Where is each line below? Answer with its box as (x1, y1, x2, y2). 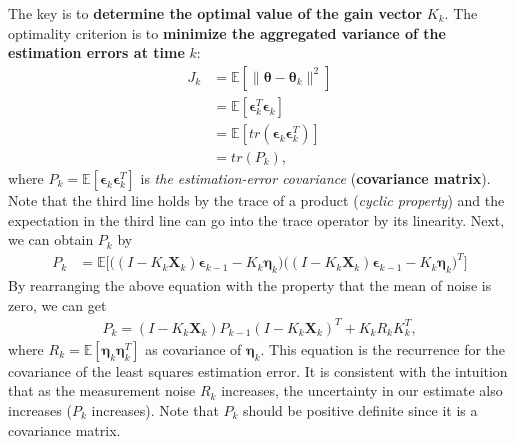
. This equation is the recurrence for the (260, 338, 506, 359)
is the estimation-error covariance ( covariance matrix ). (140, 167, 491, 188)
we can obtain (8, 229, 94, 250)
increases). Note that (91, 399, 219, 420)
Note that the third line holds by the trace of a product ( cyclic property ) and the (8, 189, 505, 210)
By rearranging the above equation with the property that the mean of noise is (8, 275, 492, 296)
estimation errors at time (8, 42, 185, 63)
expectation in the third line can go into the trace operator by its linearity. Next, (8, 209, 505, 230)
